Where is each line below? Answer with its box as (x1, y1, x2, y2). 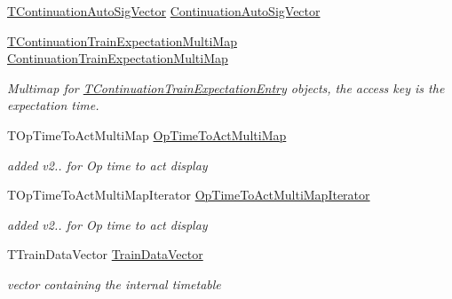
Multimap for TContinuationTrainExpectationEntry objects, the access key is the (7, 78, 445, 97)
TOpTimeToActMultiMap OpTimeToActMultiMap (7, 125, 287, 144)
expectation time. (7, 96, 99, 114)
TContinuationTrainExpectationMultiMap (7, 31, 237, 50)
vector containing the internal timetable (7, 274, 221, 293)
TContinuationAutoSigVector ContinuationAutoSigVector (7, 2, 321, 20)
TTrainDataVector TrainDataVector (7, 245, 203, 264)
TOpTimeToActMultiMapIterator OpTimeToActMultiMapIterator (7, 185, 370, 204)
